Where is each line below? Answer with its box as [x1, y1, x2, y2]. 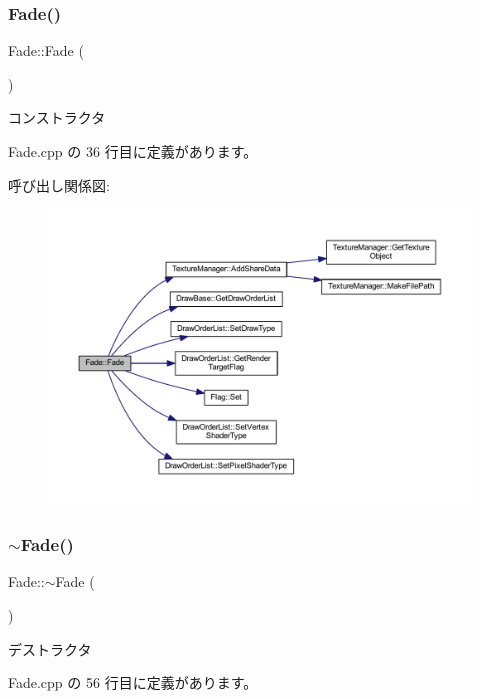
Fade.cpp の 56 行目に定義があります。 [8, 672, 258, 693]
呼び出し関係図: [8, 174, 110, 195]
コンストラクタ [8, 107, 106, 128]
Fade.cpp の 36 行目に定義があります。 [8, 141, 258, 161]
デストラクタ [8, 638, 92, 659]
